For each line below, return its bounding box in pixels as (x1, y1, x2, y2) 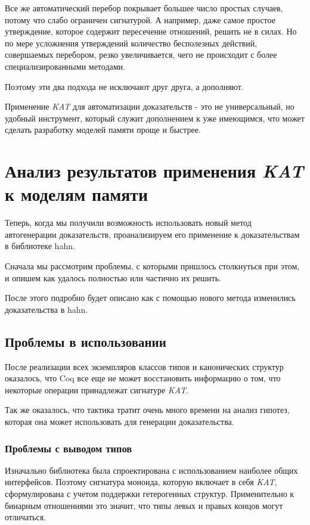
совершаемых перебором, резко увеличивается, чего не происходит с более (5, 48, 277, 61)
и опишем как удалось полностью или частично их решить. (5, 271, 222, 284)
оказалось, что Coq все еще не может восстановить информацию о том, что (5, 372, 281, 384)
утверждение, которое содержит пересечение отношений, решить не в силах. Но (5, 25, 297, 38)
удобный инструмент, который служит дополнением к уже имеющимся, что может (5, 111, 305, 124)
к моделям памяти (5, 182, 148, 206)
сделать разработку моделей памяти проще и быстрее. (5, 123, 201, 136)
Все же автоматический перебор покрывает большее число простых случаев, (5, 2, 283, 14)
